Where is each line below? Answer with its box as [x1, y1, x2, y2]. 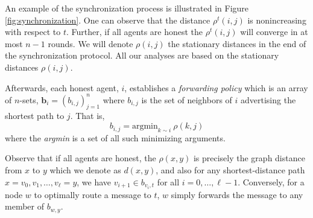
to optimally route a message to [34, 188, 151, 200]
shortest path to [5, 109, 65, 122]
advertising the [241, 93, 296, 106]
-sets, [19, 93, 39, 106]
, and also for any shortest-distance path [156, 164, 305, 176]
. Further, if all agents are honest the [66, 25, 203, 38]
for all [157, 175, 180, 188]
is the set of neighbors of [141, 93, 232, 106]
